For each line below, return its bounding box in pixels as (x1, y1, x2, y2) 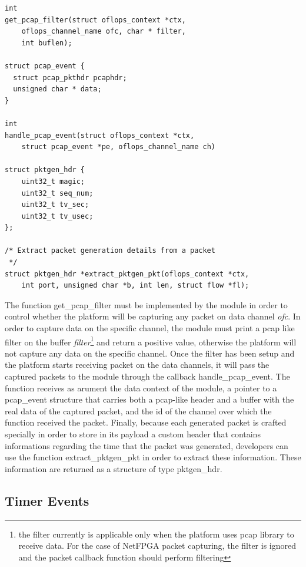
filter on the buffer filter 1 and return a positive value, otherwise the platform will (5, 334, 297, 348)
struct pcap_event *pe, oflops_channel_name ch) (21, 143, 215, 151)
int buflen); (21, 38, 72, 47)
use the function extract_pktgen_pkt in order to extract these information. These (5, 451, 301, 463)
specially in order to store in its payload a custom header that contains (5, 428, 261, 440)
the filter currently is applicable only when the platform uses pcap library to (18, 528, 294, 540)
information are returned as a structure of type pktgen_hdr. (5, 462, 222, 474)
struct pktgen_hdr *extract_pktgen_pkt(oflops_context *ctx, (5, 269, 250, 278)
